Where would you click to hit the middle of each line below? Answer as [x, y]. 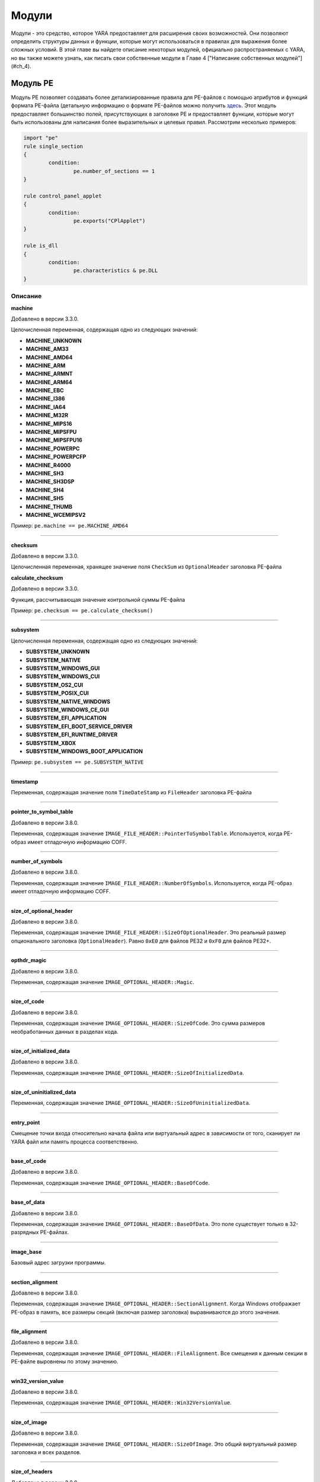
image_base [26, 1251]
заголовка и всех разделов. [46, 1452]
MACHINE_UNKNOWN [54, 340]
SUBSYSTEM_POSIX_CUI [57, 693]
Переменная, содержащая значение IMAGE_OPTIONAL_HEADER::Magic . [103, 982]
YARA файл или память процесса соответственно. [75, 1142]
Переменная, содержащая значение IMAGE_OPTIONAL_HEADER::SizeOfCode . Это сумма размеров [138, 1023]
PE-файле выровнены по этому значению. [65, 1362]
